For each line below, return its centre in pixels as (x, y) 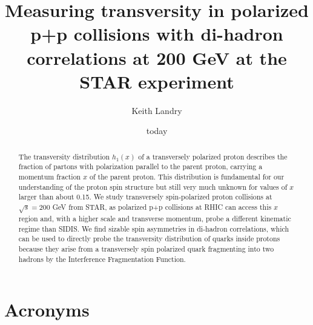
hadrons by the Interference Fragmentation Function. (102, 259)
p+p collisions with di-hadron (157, 34)
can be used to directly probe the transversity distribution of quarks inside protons (149, 239)
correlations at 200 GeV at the (157, 57)
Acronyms (47, 310)
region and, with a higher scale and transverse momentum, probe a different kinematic (155, 218)
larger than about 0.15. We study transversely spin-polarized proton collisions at (145, 197)
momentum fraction (50, 176)
